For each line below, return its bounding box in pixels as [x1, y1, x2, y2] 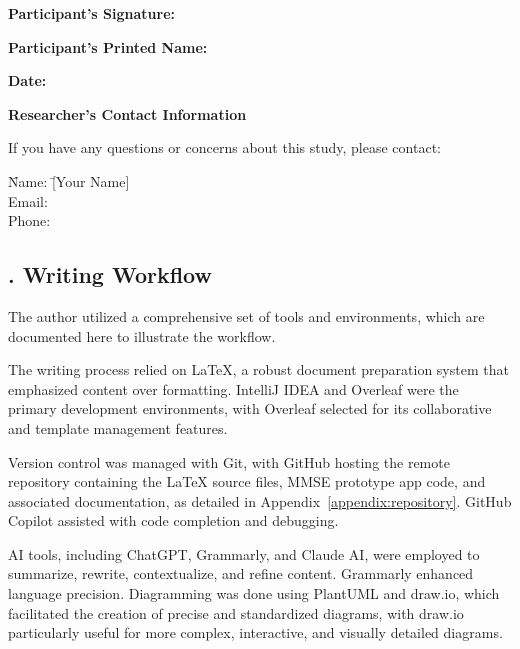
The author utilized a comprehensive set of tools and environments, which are [8, 305, 485, 326]
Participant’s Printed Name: [8, 36, 208, 57]
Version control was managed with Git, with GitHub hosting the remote [8, 451, 450, 472]
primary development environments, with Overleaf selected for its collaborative [8, 398, 492, 419]
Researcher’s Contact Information [8, 103, 247, 124]
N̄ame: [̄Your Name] [8, 170, 130, 191]
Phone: [8, 210, 51, 231]
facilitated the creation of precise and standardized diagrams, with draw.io [8, 602, 464, 623]
